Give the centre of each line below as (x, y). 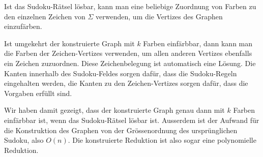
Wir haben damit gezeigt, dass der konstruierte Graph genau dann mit (114, 110)
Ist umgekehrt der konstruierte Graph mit (69, 43)
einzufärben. (23, 26)
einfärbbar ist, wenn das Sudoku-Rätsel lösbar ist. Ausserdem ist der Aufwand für (132, 120)
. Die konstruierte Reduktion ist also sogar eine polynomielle (162, 140)
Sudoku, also (24, 140)
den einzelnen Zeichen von (45, 16)
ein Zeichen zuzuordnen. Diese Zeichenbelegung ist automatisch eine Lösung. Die (130, 63)
